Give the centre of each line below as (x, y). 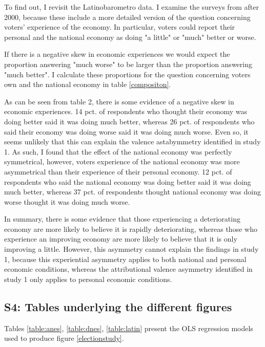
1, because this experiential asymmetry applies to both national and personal (125, 259)
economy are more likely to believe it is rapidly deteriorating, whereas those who (131, 229)
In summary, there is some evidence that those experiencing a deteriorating (122, 219)
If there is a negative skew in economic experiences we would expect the (117, 54)
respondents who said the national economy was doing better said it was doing (128, 181)
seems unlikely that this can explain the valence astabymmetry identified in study (132, 142)
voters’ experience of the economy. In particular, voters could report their (120, 27)
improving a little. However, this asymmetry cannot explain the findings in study (131, 249)
